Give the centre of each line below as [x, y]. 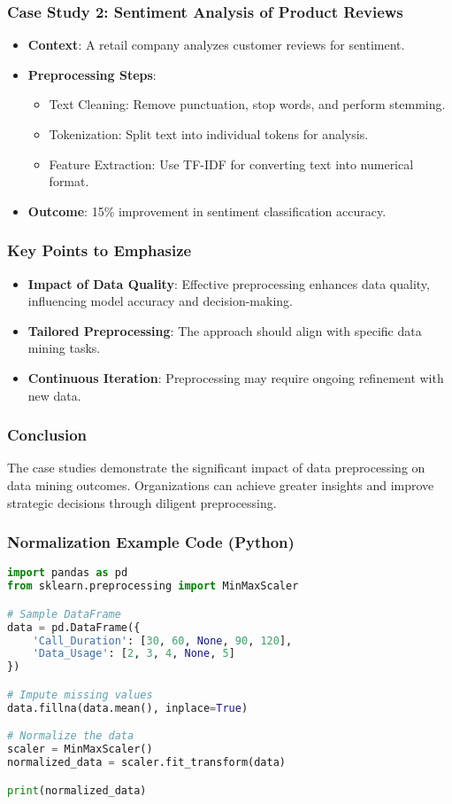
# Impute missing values [80, 695]
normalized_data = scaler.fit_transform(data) [147, 762]
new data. [54, 395]
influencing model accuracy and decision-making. [160, 301]
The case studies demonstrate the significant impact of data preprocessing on [216, 468]
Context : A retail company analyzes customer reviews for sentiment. [216, 45]
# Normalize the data [71, 736]
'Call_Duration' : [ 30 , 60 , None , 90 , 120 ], [162, 640]
